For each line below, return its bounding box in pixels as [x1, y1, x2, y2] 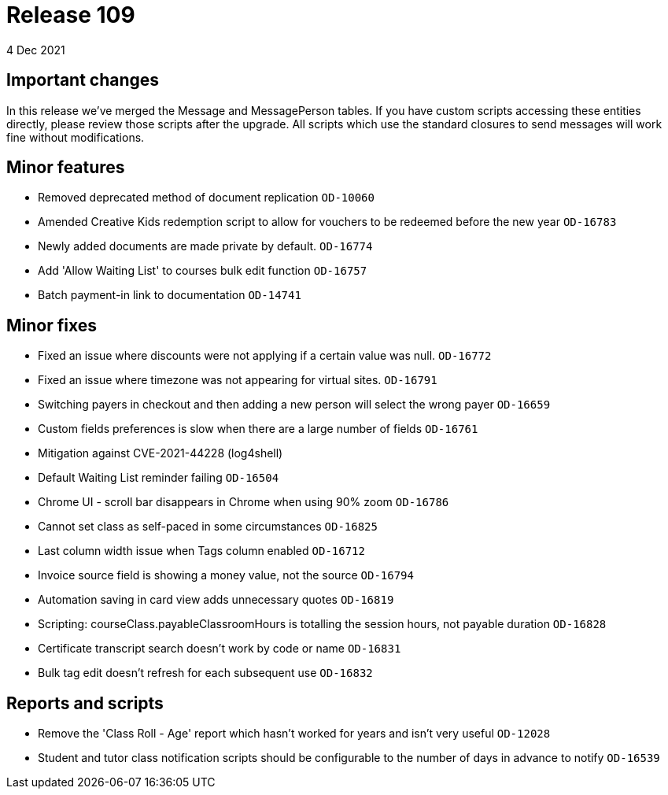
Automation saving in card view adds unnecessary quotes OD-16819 [38, 593, 394, 607]
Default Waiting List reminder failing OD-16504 [38, 471, 279, 485]
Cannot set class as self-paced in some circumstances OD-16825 [38, 520, 378, 534]
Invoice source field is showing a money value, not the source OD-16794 [38, 568, 414, 582]
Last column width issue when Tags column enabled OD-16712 [38, 544, 365, 558]
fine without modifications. [6, 130, 145, 144]
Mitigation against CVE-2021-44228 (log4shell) [38, 446, 283, 460]
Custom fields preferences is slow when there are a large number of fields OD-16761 [38, 422, 478, 436]
